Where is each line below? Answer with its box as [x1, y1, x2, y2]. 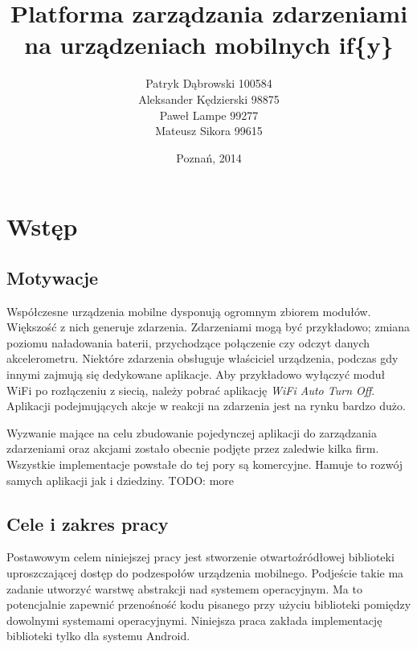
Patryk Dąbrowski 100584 [145, 75, 272, 92]
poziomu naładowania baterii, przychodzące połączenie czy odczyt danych [6, 334, 370, 351]
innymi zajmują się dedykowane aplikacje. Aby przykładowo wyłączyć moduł [6, 366, 386, 383]
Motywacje [6, 265, 99, 290]
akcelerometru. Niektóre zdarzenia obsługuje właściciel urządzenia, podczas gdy [6, 350, 399, 367]
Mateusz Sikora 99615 [155, 122, 263, 139]
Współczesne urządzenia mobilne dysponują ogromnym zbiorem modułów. [6, 302, 371, 319]
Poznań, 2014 [176, 149, 242, 166]
